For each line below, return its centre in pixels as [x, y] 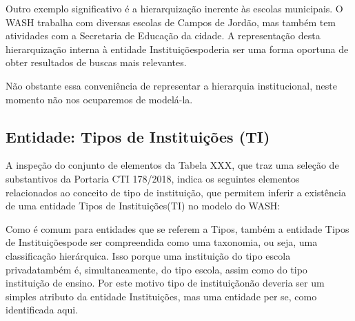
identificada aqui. [42, 310]
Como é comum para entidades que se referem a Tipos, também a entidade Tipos [177, 228]
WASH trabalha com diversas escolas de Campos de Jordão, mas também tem [171, 22]
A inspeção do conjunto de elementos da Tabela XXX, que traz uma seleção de [172, 165]
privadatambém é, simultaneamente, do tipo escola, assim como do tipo [156, 269]
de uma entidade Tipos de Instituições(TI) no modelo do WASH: [143, 206]
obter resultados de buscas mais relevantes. [96, 62]
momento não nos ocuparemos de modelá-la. [99, 99]
